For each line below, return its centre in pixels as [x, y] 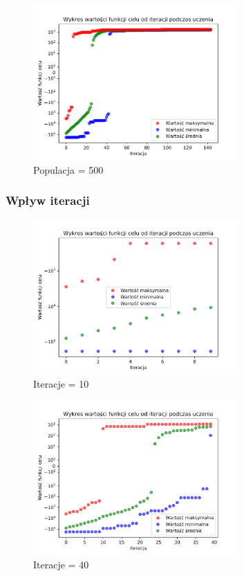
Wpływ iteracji [48, 200]
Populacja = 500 [68, 169]
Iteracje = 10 [61, 383]
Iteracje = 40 [61, 564]
